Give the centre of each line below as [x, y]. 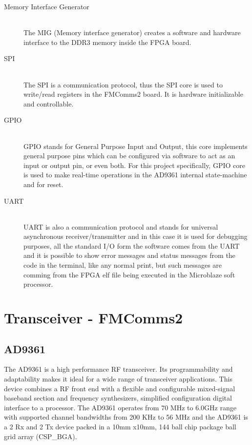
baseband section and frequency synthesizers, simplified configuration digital [118, 398]
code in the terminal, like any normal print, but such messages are [123, 265]
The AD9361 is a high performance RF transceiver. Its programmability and [118, 369]
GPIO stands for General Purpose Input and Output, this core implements [136, 146]
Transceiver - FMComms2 [94, 318]
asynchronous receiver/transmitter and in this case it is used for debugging [136, 236]
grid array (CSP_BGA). [41, 436]
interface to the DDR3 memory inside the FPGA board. [107, 42]
